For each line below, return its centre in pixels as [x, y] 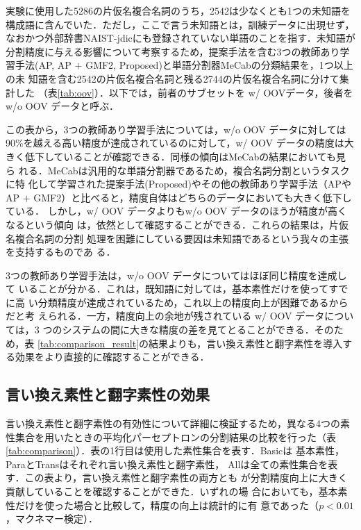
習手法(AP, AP [39, 65]
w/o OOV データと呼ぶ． [62, 106]
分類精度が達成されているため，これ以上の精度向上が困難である [183, 302]
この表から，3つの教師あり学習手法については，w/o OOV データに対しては [176, 129]
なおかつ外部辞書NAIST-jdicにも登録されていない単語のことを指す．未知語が [180, 38]
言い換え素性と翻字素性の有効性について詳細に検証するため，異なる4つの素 [178, 423]
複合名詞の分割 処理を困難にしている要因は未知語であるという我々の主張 [182, 238]
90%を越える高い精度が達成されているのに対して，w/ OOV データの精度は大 [180, 143]
